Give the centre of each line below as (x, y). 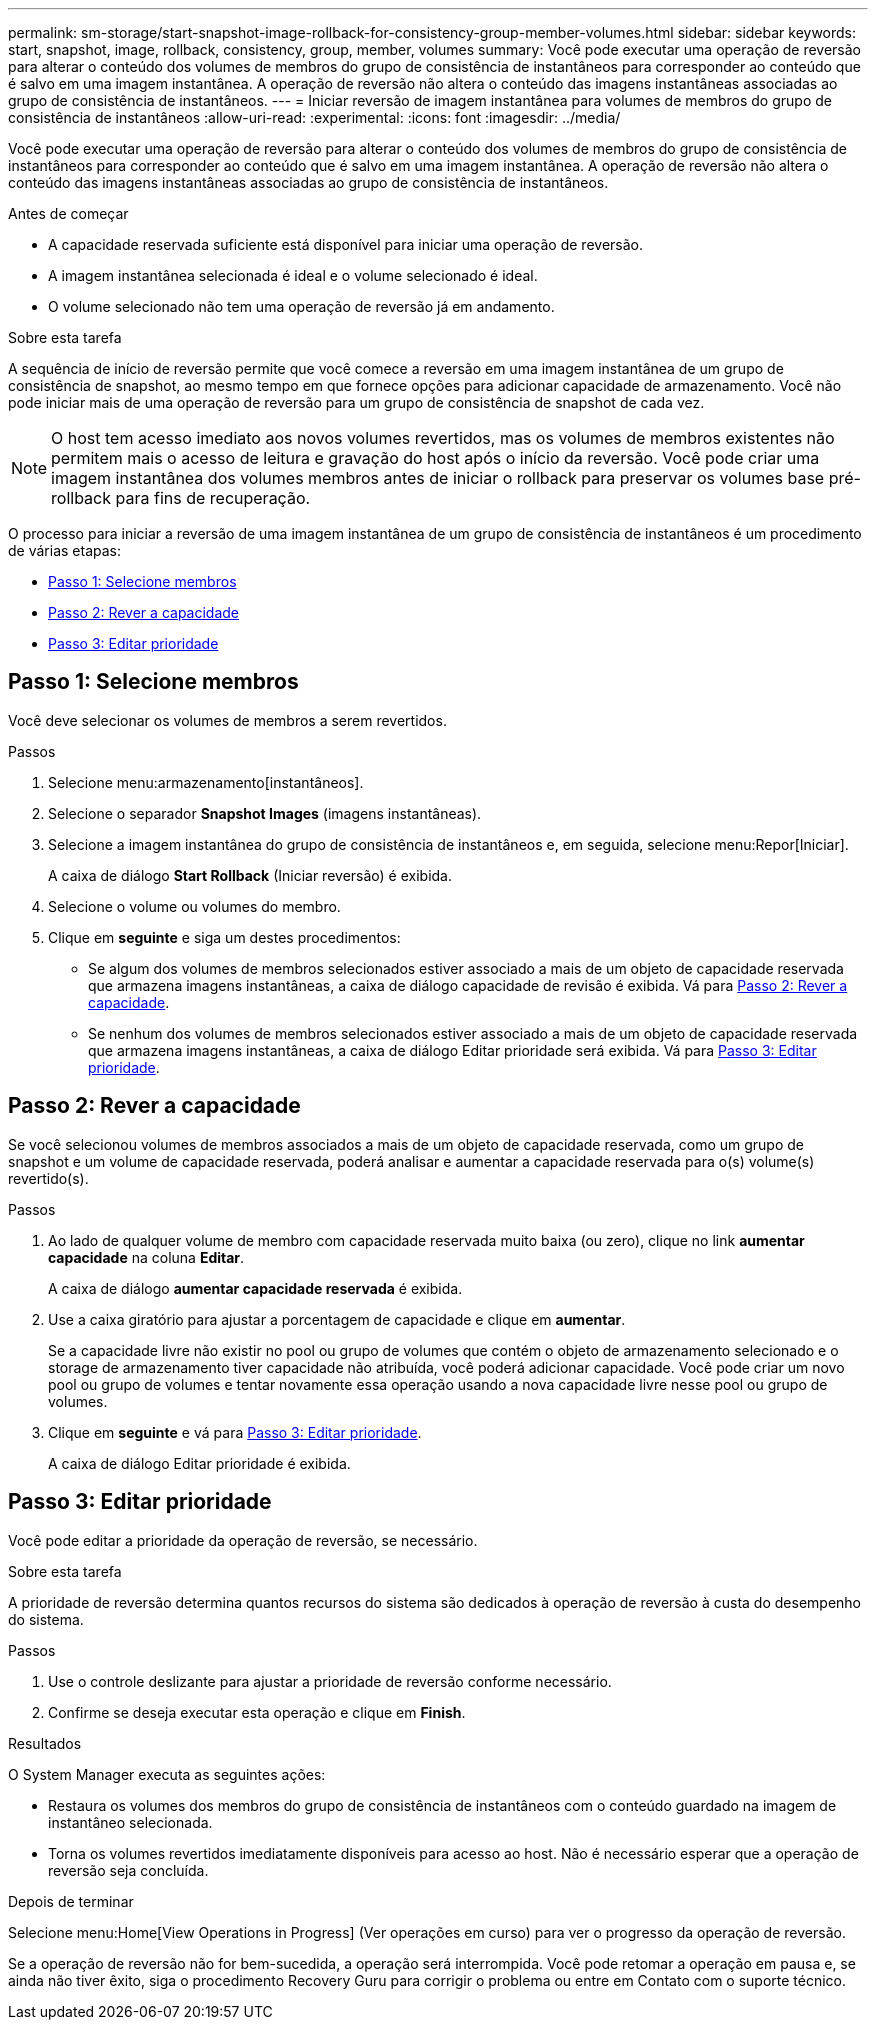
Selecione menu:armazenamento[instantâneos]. (206, 782)
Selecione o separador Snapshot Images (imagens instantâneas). (265, 813)
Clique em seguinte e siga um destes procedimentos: (224, 937)
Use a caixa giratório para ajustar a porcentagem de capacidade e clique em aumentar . (337, 1319)
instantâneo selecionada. (130, 1822)
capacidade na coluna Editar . (146, 1257)
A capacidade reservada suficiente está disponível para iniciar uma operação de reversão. (345, 244)
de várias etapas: (64, 550)
